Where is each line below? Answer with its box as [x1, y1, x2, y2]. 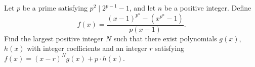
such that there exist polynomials [113, 33, 217, 43]
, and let [129, 3, 156, 13]
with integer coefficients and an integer [27, 43, 147, 53]
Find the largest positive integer [4, 33, 104, 43]
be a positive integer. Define [164, 3, 251, 13]
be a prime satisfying [22, 3, 88, 13]
